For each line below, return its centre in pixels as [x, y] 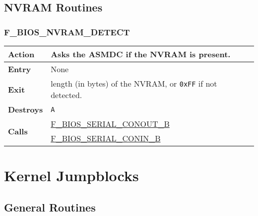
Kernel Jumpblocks [71, 175]
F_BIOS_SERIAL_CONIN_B [106, 138]
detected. [66, 95]
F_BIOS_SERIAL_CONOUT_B [110, 124]
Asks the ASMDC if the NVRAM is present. [141, 54]
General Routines [50, 207]
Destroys [26, 109]
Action [21, 54]
